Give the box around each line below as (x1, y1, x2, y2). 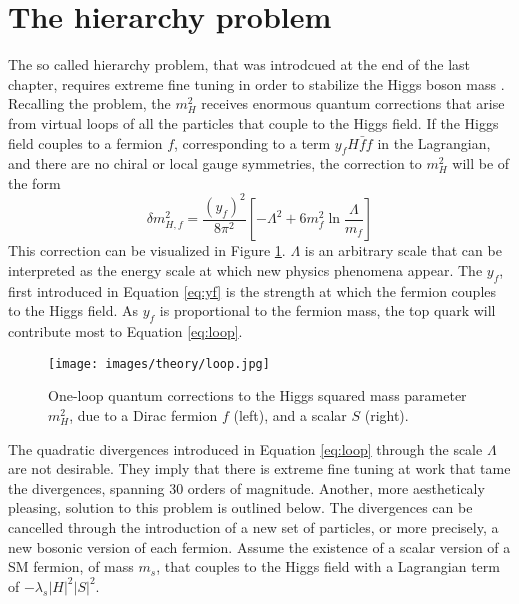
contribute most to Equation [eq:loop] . (8, 321, 243, 342)
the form (8, 172, 61, 193)
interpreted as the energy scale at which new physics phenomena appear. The (8, 260, 483, 281)
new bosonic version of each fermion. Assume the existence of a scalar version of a (8, 536, 511, 557)
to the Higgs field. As (8, 300, 139, 321)
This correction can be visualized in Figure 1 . (8, 240, 286, 261)
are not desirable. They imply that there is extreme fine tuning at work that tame (8, 458, 511, 479)
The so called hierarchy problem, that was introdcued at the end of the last (8, 54, 470, 75)
